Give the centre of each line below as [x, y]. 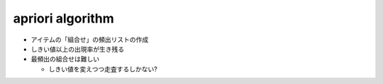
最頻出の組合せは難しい [65, 59]
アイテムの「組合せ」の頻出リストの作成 [90, 40]
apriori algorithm [64, 18]
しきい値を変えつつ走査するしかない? [103, 69]
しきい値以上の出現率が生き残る [77, 49]
